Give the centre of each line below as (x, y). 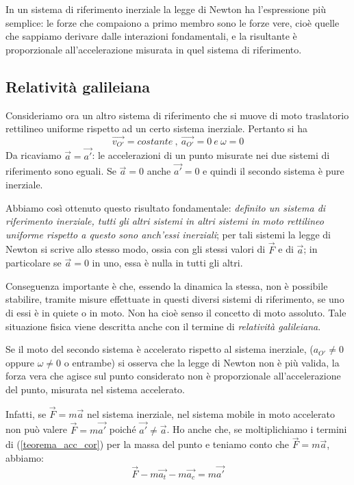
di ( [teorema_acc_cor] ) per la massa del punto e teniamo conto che (148, 444)
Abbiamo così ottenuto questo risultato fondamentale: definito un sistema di (166, 207)
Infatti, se (26, 413)
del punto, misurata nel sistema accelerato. (96, 389)
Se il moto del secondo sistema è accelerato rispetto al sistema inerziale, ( (160, 349)
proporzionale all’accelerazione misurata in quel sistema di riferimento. (154, 49)
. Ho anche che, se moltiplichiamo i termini (257, 429)
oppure (20, 362)
